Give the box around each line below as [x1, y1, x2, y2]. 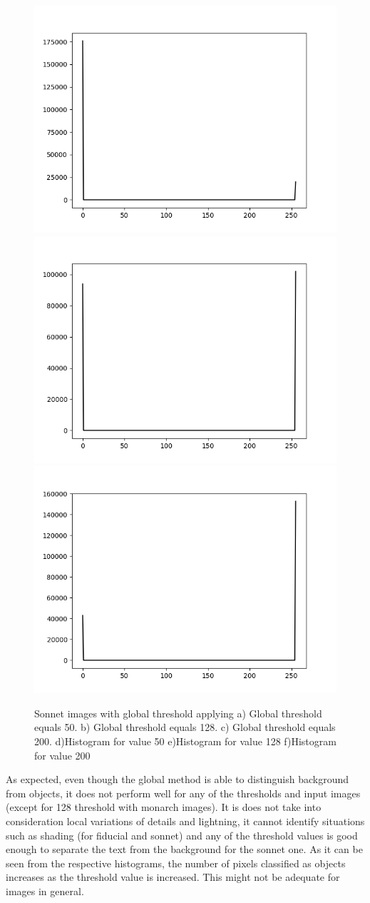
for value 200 [34, 747, 91, 762]
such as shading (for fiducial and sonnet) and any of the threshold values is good [6, 827, 358, 842]
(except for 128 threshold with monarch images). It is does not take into [6, 799, 322, 814]
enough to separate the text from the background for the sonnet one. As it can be [6, 842, 363, 857]
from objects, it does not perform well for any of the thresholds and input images [6, 785, 361, 800]
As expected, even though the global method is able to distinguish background [6, 772, 349, 787]
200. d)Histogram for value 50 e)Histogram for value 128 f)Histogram [34, 733, 336, 748]
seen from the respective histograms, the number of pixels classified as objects [6, 855, 346, 870]
